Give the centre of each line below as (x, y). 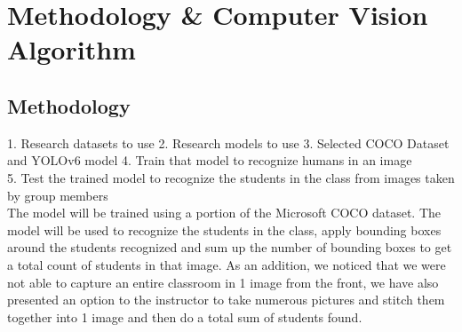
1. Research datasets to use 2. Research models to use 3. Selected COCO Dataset (228, 142)
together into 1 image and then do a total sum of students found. (185, 316)
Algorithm (72, 49)
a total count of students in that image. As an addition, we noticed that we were (227, 264)
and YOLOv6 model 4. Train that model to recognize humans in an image (210, 160)
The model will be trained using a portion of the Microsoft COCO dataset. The (224, 213)
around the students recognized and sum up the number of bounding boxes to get (230, 247)
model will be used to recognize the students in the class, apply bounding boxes (224, 229)
